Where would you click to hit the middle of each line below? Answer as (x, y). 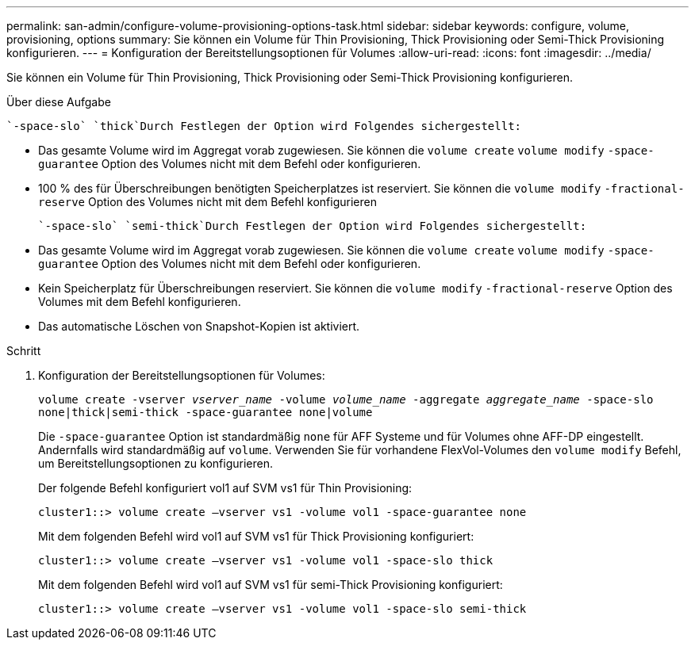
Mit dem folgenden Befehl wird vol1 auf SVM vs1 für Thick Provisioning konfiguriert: (256, 536)
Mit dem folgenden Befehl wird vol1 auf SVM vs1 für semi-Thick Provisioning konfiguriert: (271, 585)
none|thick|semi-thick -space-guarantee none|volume (205, 412)
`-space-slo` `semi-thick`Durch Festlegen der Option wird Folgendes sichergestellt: (313, 226)
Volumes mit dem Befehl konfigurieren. (140, 302)
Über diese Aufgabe (59, 102)
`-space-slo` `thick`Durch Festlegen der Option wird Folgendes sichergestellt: (264, 126)
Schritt (24, 351)
